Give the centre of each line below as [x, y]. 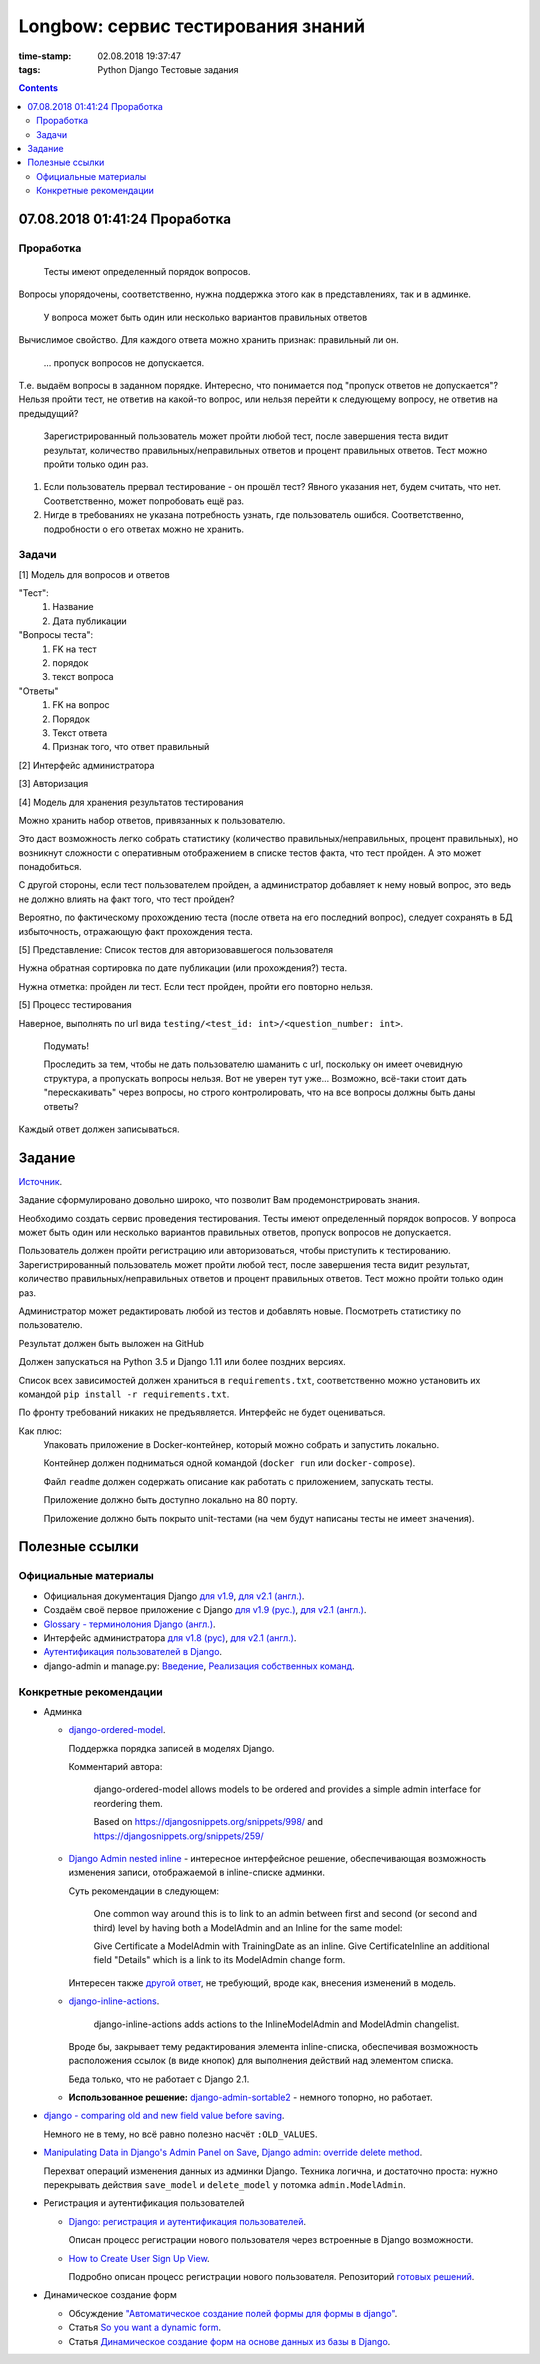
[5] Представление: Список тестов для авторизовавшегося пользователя [176, 950]
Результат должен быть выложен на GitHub [111, 1343]
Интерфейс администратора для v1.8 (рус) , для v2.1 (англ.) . [170, 1637]
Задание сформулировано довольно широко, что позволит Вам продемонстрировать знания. [219, 1200]
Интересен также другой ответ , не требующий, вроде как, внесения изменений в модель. [262, 1982]
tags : [29, 69]
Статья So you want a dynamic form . [145, 2327]
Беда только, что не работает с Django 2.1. [159, 2079]
